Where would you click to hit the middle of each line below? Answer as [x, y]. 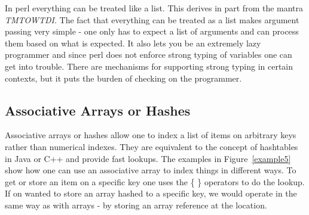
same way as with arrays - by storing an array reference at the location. [136, 205]
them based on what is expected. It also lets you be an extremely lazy [133, 43]
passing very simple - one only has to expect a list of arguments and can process [152, 31]
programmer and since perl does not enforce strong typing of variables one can [149, 54]
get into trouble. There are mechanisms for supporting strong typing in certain [149, 66]
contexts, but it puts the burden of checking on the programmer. [123, 78]
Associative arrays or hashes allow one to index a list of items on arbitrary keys [151, 135]
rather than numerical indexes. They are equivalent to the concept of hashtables [152, 146]
